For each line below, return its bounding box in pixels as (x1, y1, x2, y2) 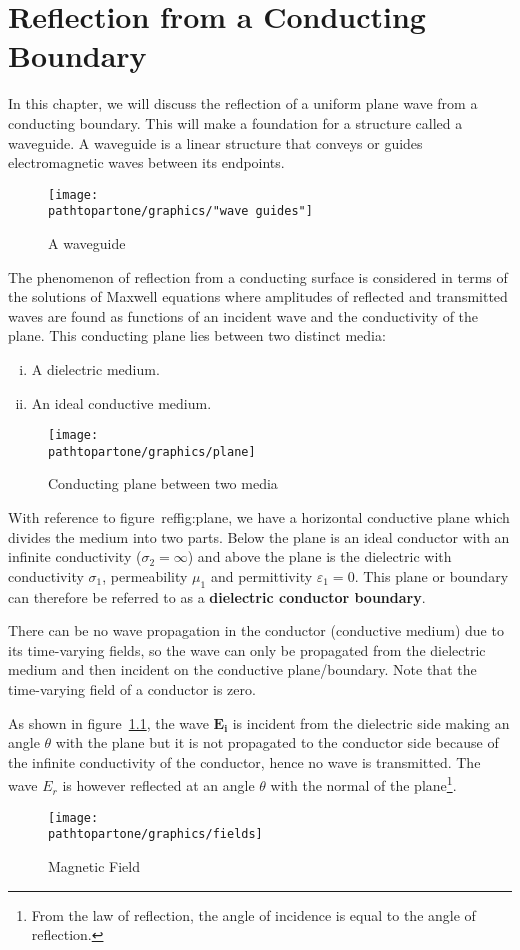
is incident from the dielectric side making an (232, 712, 510, 733)
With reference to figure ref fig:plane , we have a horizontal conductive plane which (8, 507, 510, 528)
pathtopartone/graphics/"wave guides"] (48, 204, 313, 219)
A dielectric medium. (31, 358, 160, 379)
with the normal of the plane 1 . (270, 772, 457, 796)
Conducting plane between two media (48, 473, 278, 494)
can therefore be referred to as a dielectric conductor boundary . (8, 586, 426, 607)
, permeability (102, 565, 188, 586)
